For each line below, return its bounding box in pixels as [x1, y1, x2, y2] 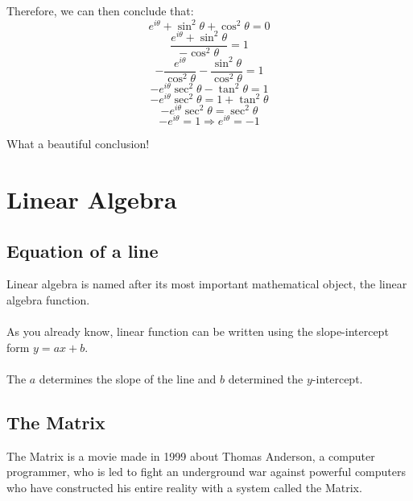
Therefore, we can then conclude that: [6, 2, 194, 19]
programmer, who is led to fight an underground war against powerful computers [6, 463, 407, 480]
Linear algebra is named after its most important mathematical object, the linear [6, 275, 407, 292]
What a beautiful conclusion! [6, 135, 150, 152]
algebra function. [6, 292, 90, 308]
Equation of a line [6, 238, 159, 263]
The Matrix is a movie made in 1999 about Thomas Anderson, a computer [6, 447, 375, 464]
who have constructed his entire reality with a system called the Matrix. [6, 478, 362, 495]
